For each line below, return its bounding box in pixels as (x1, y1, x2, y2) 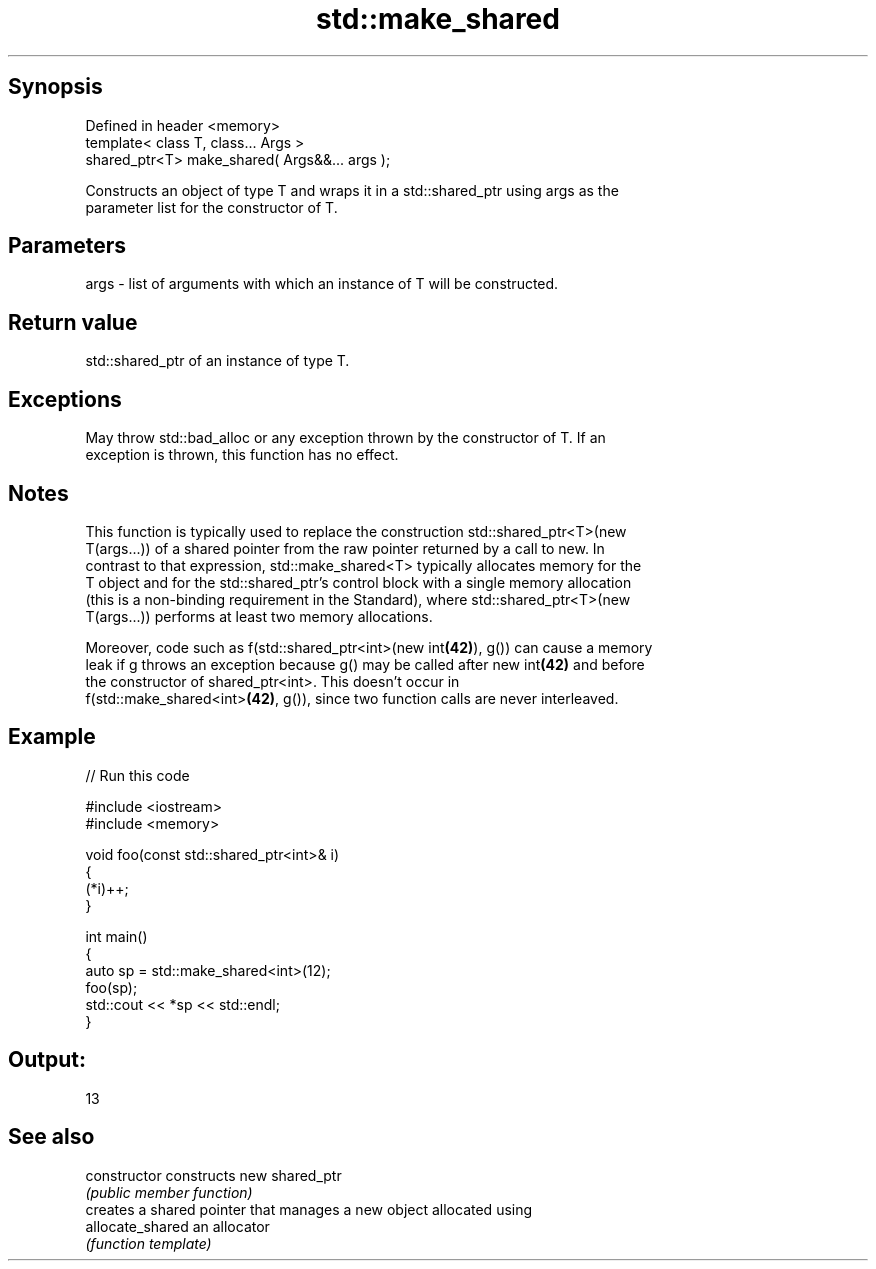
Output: (8, 1047, 86, 1073)
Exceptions (8, 386, 122, 412)
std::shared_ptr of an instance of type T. (85, 352, 350, 370)
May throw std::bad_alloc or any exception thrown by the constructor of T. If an (85, 429, 606, 447)
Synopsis (8, 74, 103, 100)
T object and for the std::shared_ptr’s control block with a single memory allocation (85, 573, 632, 591)
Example (8, 724, 96, 750)
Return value (8, 309, 138, 335)
